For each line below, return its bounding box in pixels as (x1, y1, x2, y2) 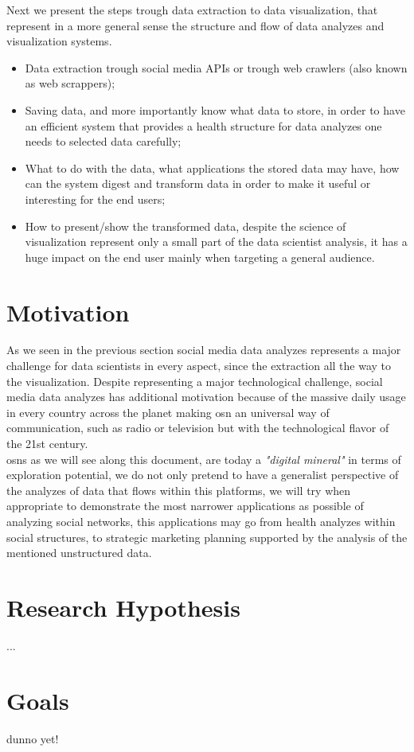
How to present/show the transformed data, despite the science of (25, 217, 346, 234)
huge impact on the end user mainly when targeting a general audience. (25, 248, 375, 265)
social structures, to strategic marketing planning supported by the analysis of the (6, 528, 408, 545)
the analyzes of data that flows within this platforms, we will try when (6, 481, 351, 498)
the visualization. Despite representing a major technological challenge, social (6, 372, 383, 389)
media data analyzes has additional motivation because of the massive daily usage (6, 388, 406, 405)
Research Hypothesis (6, 590, 240, 623)
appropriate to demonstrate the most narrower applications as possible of (6, 497, 364, 514)
